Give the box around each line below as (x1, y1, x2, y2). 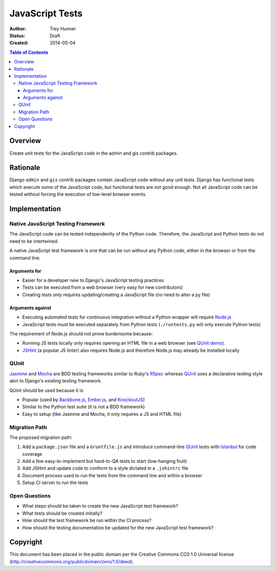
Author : (9, 26, 27, 32)
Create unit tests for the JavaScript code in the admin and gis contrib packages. (9, 150, 178, 156)
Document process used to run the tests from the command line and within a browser (22, 472, 202, 478)
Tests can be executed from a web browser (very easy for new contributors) (22, 284, 183, 290)
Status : (9, 32, 26, 38)
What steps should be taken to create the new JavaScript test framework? (22, 503, 178, 509)
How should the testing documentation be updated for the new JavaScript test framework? (22, 524, 214, 531)
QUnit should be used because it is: (9, 387, 84, 393)
